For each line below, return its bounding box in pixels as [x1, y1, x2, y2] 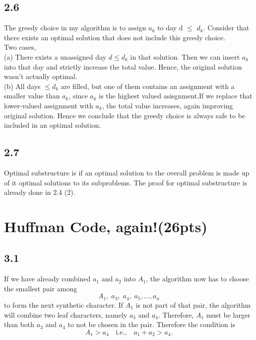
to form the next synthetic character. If [4, 299, 124, 310]
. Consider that [203, 22, 250, 33]
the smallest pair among [4, 283, 77, 293]
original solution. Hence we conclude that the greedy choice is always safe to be [4, 110, 246, 120]
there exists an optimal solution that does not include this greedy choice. [4, 32, 226, 42]
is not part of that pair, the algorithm [135, 299, 251, 310]
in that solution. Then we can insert [130, 51, 240, 62]
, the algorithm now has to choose [146, 273, 249, 284]
